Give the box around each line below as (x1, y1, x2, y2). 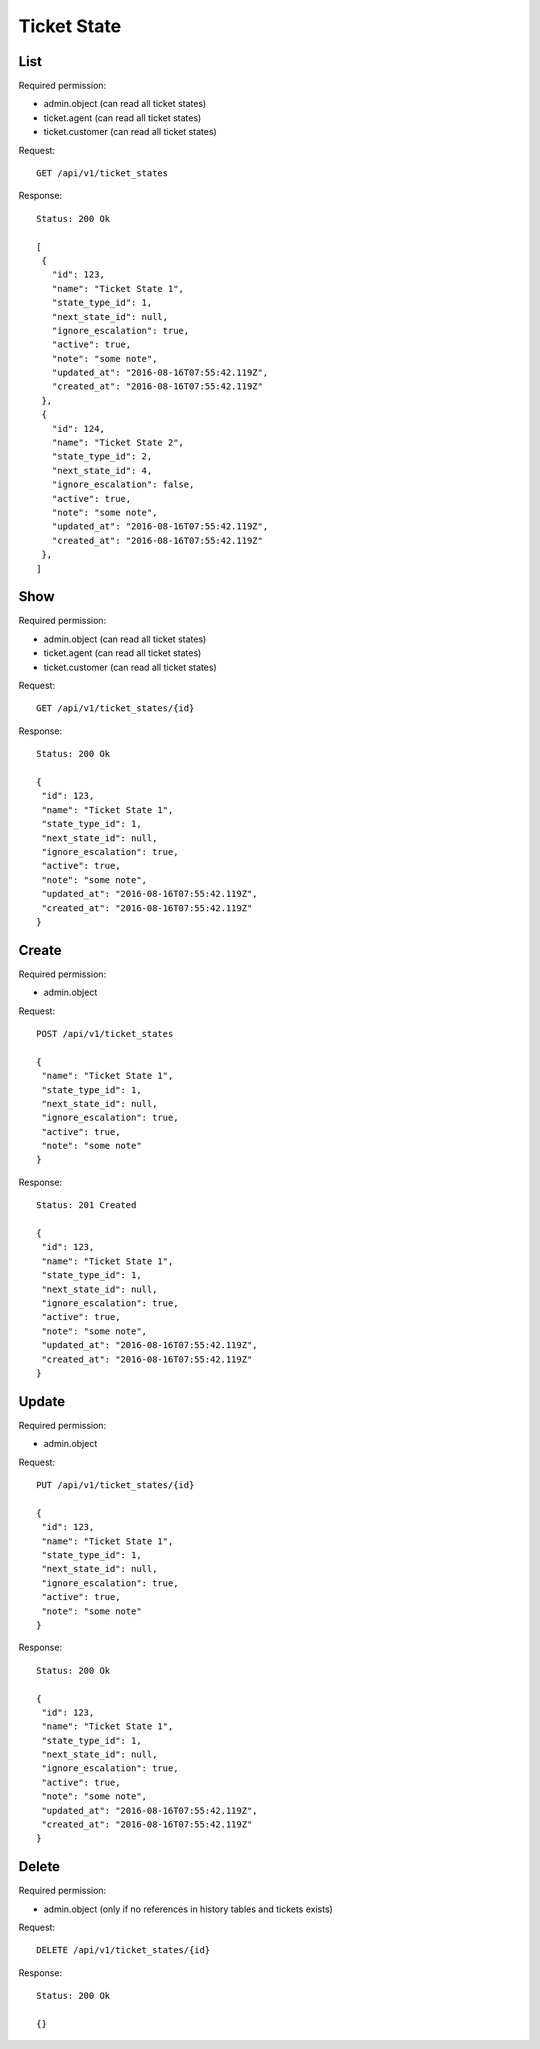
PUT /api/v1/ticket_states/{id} (36, 1480, 195, 1491)
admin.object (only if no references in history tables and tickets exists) (43, 1903, 334, 1915)
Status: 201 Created (36, 1200, 137, 1211)
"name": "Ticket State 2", (51, 437, 185, 449)
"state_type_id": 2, (51, 451, 153, 462)
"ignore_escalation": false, (51, 479, 195, 490)
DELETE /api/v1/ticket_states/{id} (36, 1945, 211, 1956)
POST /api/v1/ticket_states (36, 1028, 174, 1039)
